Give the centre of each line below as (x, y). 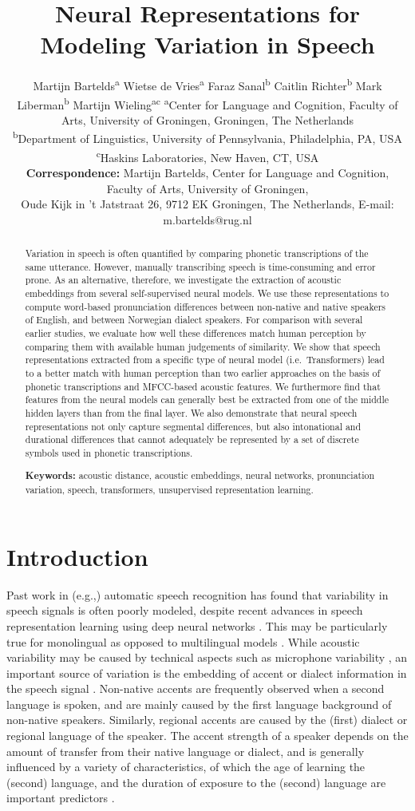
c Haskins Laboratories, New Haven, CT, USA (207, 156)
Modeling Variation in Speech (207, 44)
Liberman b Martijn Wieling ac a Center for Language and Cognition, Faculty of (207, 103)
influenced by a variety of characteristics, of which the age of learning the (186, 767)
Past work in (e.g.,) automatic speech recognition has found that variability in (198, 594)
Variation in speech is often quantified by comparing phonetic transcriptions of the (197, 253)
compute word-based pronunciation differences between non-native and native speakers (206, 306)
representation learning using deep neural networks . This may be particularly (197, 625)
